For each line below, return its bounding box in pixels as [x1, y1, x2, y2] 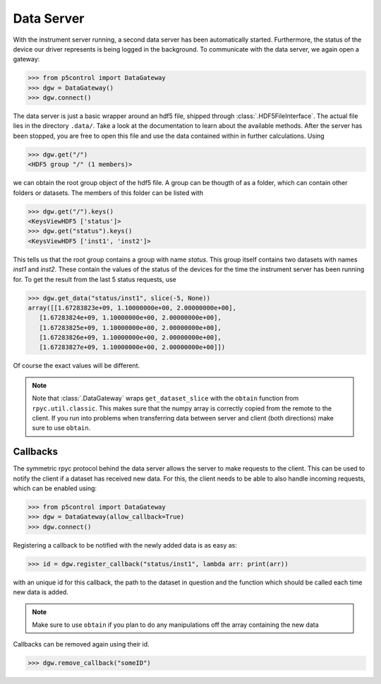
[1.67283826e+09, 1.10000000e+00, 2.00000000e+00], [39, 334, 222, 342]
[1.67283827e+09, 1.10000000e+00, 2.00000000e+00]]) [39, 343, 226, 351]
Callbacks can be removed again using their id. [13, 640, 150, 649]
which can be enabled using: [13, 484, 97, 493]
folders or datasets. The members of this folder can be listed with [13, 188, 204, 197]
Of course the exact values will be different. [13, 361, 140, 370]
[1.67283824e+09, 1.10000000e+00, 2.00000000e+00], [39, 314, 222, 322]
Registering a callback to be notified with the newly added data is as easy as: [13, 541, 238, 549]
